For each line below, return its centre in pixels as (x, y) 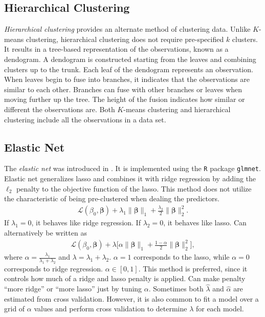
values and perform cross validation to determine (111, 309)
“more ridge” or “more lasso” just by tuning (73, 289)
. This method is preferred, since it (193, 268)
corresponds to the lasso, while (182, 257)
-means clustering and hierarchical (177, 109)
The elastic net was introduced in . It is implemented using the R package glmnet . (132, 168)
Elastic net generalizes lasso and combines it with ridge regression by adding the (130, 178)
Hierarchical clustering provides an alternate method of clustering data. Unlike (127, 29)
